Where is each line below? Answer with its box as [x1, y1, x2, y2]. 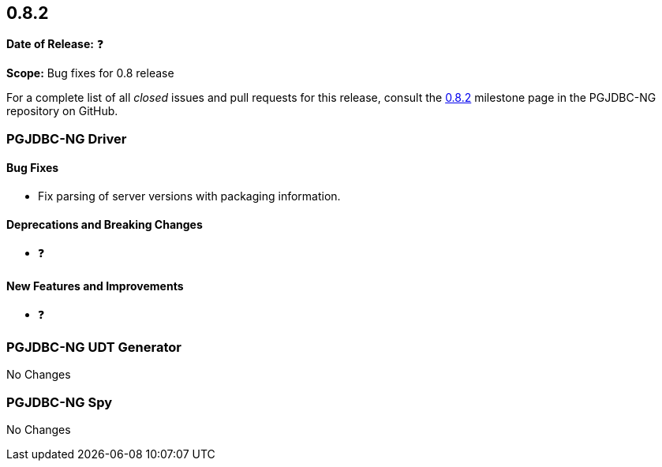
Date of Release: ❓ [6, 37, 104, 51]
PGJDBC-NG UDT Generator [6, 338, 181, 355]
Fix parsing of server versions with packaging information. [38, 189, 341, 204]
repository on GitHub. [6, 104, 118, 118]
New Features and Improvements [6, 278, 184, 293]
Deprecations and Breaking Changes [6, 217, 203, 231]
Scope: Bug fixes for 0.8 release [6, 66, 174, 80]
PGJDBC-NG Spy [6, 394, 113, 410]
